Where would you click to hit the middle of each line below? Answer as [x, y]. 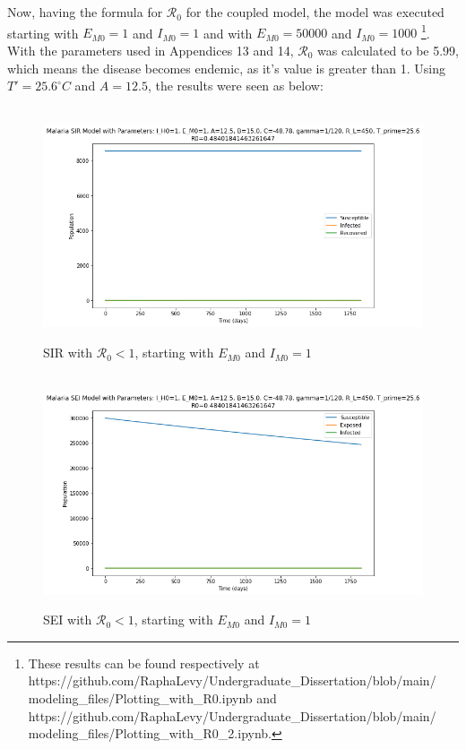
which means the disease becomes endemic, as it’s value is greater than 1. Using [227, 68]
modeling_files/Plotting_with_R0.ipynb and [152, 697]
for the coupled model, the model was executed [315, 12]
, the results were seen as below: [235, 86]
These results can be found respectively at [144, 663]
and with [228, 33]
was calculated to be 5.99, [388, 51]
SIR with [68, 353]
